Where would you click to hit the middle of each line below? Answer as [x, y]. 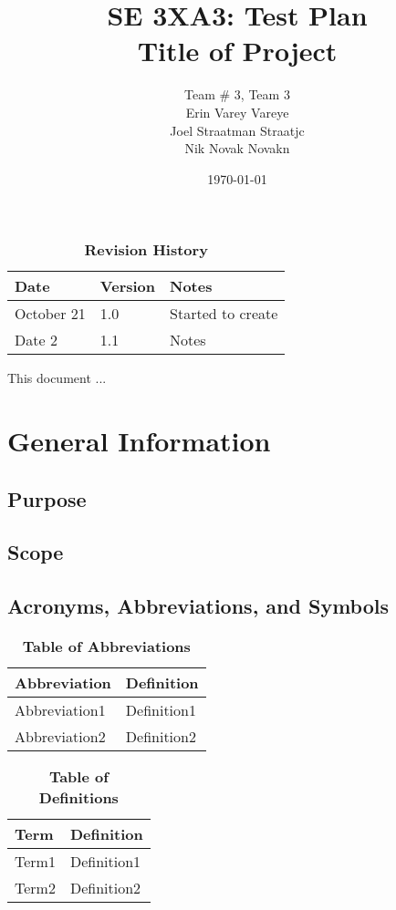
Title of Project [237, 51]
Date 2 [36, 340]
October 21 [50, 314]
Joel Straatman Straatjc [237, 130]
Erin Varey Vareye [237, 112]
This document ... [57, 378]
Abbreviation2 [60, 737]
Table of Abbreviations [106, 646]
